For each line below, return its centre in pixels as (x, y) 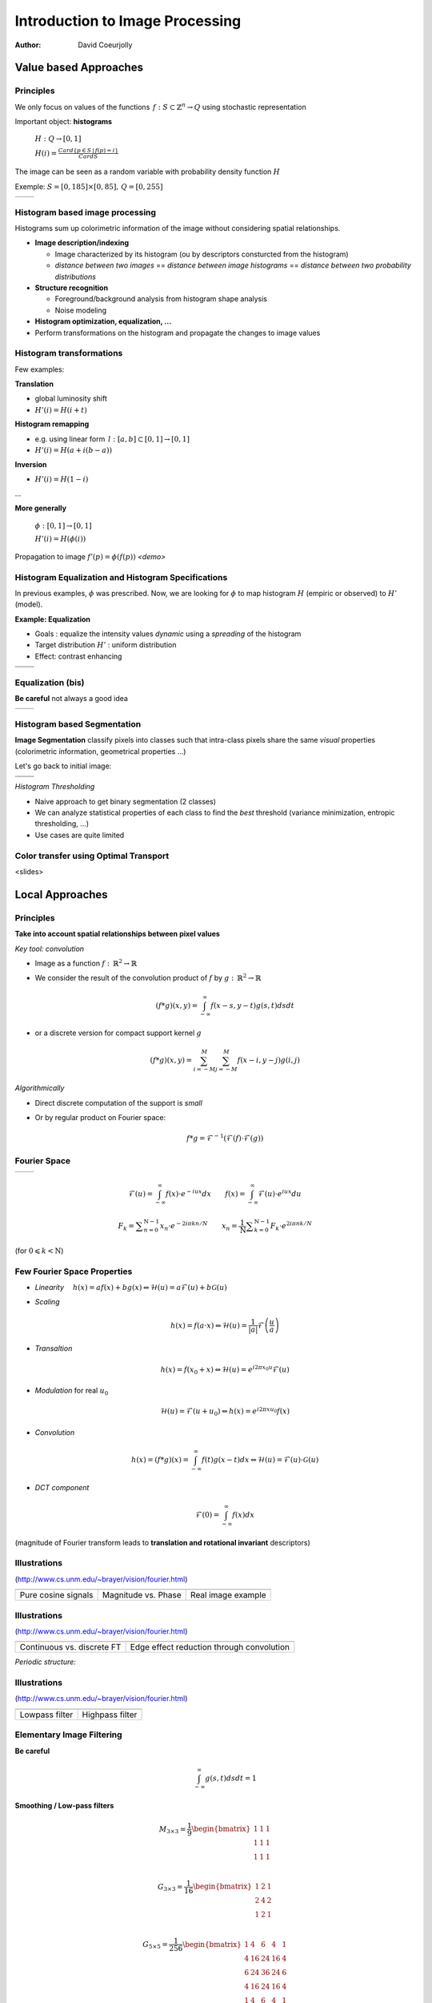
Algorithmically (40, 1088)
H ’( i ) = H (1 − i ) (62, 480)
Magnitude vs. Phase (142, 1595)
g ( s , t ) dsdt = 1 (231, 1778)
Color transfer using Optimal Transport (92, 856)
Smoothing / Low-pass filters (64, 1806)
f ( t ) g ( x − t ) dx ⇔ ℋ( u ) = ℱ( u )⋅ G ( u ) (260, 1459)
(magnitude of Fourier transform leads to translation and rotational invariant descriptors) (163, 1542)
